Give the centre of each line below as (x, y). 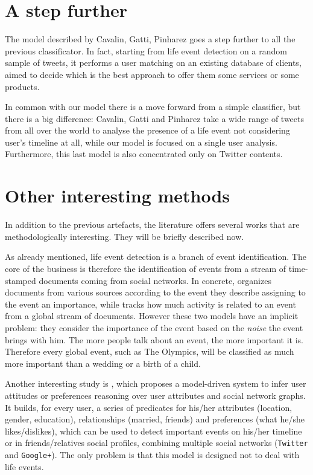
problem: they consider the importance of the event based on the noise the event (154, 327)
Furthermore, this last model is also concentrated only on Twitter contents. (144, 154)
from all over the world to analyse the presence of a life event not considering (147, 130)
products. (22, 86)
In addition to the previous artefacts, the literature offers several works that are (152, 225)
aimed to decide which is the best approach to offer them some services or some (152, 74)
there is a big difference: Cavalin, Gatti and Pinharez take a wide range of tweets (155, 118)
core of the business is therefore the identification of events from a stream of (146, 268)
